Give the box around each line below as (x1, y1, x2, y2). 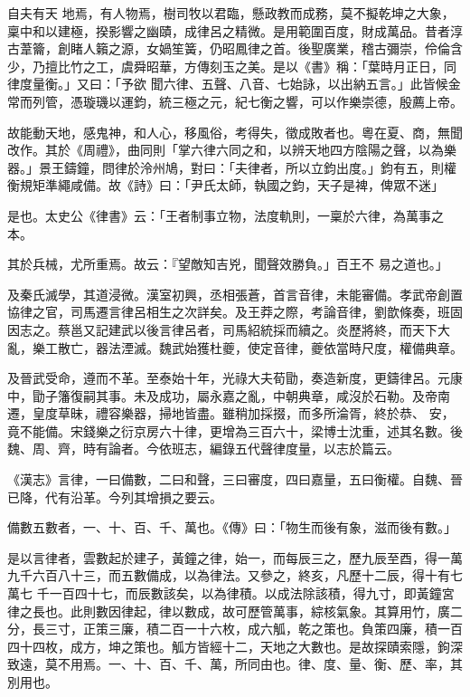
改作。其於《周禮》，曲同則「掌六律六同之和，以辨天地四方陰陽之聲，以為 (7, 140, 444, 159)
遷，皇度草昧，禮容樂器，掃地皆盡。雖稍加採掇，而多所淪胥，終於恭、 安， (7, 404, 455, 423)
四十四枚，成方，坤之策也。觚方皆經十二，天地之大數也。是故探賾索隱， (7, 636, 437, 655)
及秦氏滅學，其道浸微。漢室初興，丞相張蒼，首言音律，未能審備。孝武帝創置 (7, 284, 463, 303)
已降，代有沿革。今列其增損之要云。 (7, 487, 222, 506)
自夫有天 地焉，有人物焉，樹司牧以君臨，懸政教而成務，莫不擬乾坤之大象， (7, 4, 455, 22)
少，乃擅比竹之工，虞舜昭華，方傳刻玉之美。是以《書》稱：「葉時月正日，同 (7, 56, 456, 75)
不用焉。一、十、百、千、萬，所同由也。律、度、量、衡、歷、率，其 (57, 654, 463, 673)
